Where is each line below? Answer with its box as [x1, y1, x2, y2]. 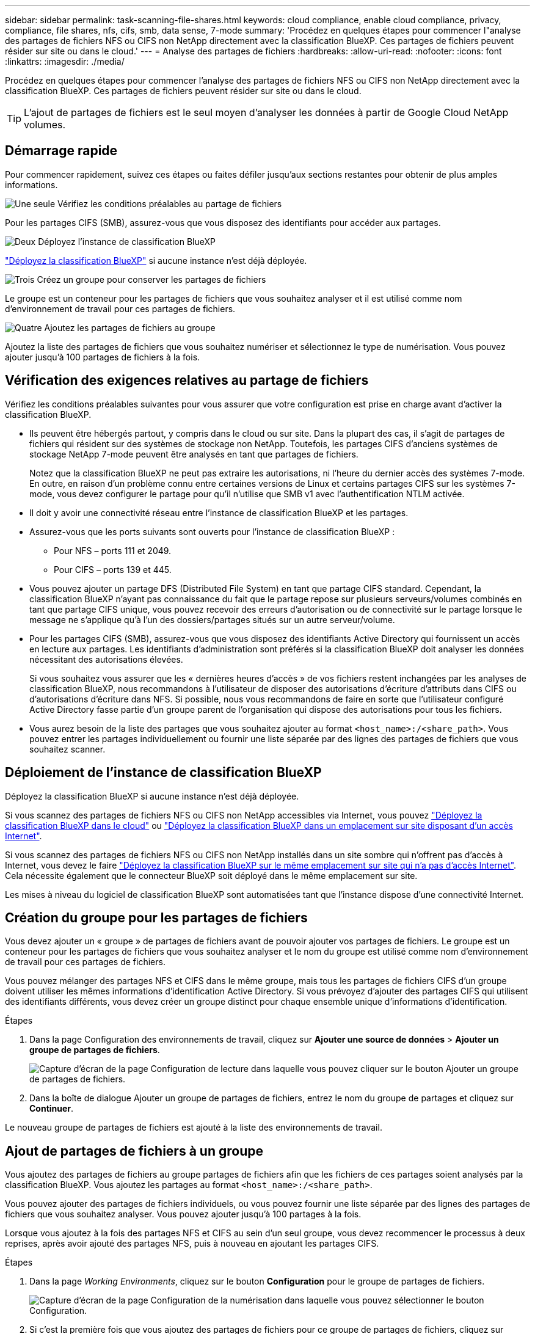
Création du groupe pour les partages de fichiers [5, 909, 308, 925]
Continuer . [29, 1103, 74, 1114]
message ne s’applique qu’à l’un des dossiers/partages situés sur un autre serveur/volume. [29, 614, 395, 625]
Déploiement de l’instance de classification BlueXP [5, 765, 322, 781]
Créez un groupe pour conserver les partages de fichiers [37, 274, 266, 285]
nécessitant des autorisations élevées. [29, 654, 183, 665]
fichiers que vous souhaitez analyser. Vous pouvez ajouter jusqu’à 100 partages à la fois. [5, 1209, 362, 1220]
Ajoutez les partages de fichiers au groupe [44, 322, 216, 333]
